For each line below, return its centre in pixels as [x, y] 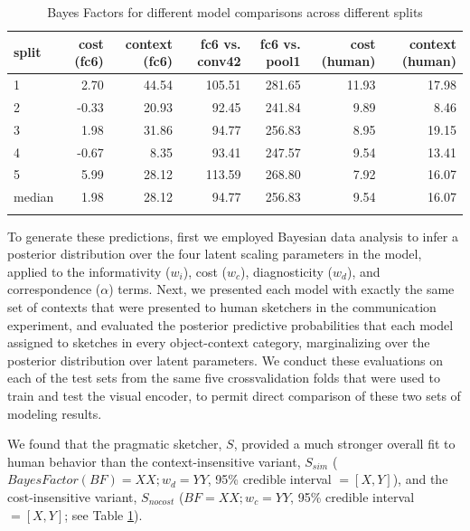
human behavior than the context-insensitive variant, [154, 461]
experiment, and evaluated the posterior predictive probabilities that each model [230, 324]
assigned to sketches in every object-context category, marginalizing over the [219, 342]
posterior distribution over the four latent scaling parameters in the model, [215, 254]
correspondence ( [54, 289]
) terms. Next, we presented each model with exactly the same [282, 289]
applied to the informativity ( [89, 271]
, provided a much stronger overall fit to [344, 444]
